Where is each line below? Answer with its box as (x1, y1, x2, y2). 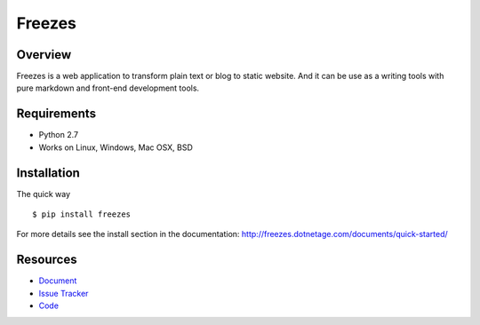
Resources (16, 252, 77, 267)
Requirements (16, 107, 97, 122)
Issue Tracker (38, 288, 89, 298)
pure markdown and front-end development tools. (16, 83, 200, 93)
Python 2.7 (38, 130, 79, 140)
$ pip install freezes (32, 210, 132, 219)
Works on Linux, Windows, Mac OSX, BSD (38, 142, 193, 153)
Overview (16, 47, 72, 62)
